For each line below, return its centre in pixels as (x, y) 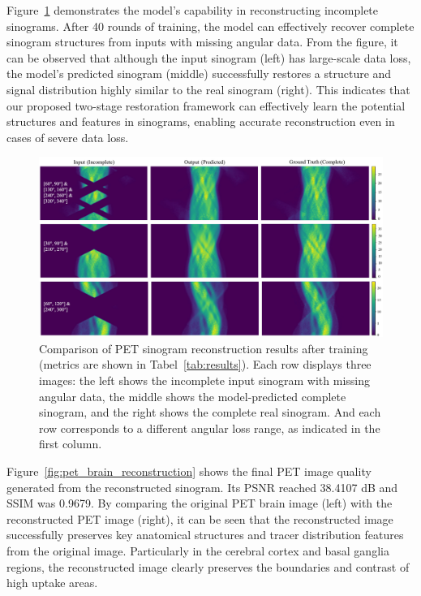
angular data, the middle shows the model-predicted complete (193, 396)
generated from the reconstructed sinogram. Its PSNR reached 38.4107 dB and (202, 487)
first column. (71, 444)
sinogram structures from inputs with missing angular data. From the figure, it (202, 42)
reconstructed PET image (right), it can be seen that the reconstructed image (200, 518)
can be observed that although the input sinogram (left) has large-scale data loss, (209, 57)
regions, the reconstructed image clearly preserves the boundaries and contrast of (208, 566)
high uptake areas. (52, 583)
